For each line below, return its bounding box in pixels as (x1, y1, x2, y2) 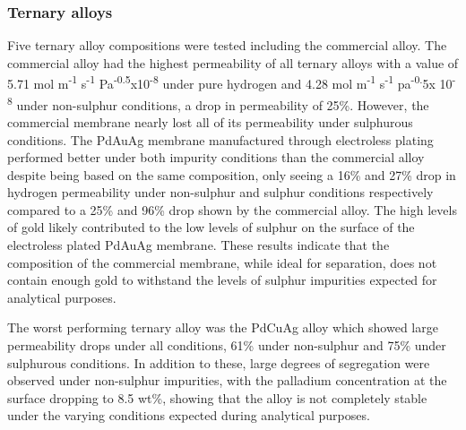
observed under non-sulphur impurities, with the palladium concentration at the (7, 371, 447, 390)
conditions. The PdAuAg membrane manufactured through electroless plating (7, 130, 434, 149)
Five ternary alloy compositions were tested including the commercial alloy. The (7, 36, 447, 55)
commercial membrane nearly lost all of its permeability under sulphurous (7, 112, 413, 131)
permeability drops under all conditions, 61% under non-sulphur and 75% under (7, 336, 446, 355)
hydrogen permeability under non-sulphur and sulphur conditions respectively (7, 183, 434, 202)
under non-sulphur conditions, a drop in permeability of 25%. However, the (16, 95, 429, 114)
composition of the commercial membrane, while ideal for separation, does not (7, 253, 437, 271)
